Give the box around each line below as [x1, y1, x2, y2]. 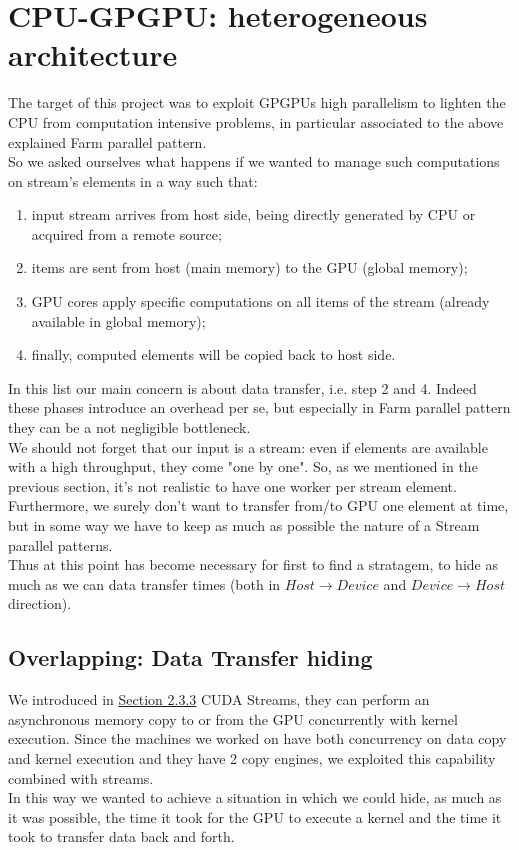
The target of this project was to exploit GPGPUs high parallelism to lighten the [8, 92, 506, 113]
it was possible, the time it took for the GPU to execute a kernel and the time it [8, 806, 502, 827]
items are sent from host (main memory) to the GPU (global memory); [31, 257, 468, 278]
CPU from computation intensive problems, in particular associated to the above [8, 111, 504, 132]
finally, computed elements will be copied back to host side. [31, 344, 396, 365]
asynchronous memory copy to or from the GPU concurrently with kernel [8, 708, 458, 729]
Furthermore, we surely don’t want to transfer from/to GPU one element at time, [8, 495, 509, 516]
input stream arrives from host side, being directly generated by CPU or [31, 204, 476, 225]
